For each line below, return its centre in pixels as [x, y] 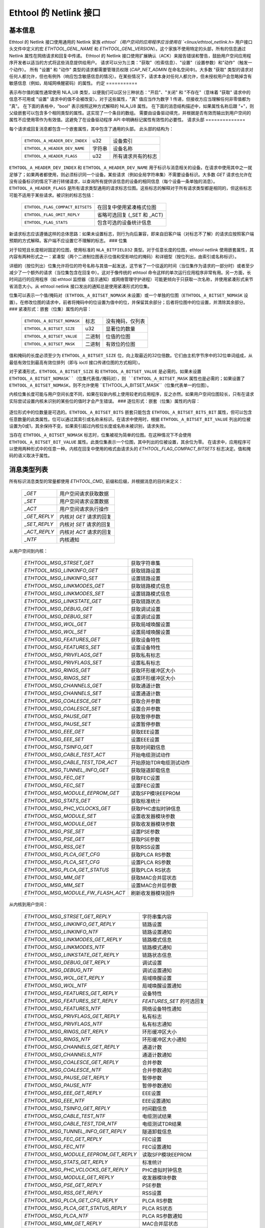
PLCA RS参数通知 [162, 1216]
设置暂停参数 [146, 725]
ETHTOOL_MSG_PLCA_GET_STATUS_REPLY [76, 1208]
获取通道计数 [146, 686]
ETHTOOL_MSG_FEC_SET [54, 785]
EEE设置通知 [157, 1101]
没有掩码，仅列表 [125, 321]
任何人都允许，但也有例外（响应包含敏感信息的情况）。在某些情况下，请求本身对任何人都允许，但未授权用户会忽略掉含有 [131, 77]
